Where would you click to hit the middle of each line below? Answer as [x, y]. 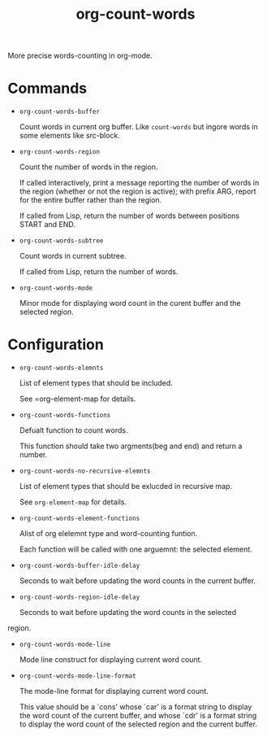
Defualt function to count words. [73, 430]
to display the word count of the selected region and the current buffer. [138, 724]
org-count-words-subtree [61, 241]
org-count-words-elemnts [61, 368]
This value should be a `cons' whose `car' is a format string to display [136, 707]
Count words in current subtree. [73, 256]
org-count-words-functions [65, 416]
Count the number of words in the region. [88, 167]
